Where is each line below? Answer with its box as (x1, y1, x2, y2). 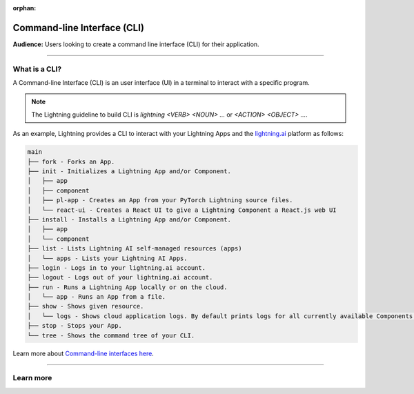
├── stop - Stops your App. (27, 322, 122, 330)
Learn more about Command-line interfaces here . (12, 349, 155, 357)
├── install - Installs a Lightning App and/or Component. (27, 215, 231, 224)
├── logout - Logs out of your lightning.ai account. (27, 273, 213, 282)
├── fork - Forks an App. (27, 157, 115, 166)
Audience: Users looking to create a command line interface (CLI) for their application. (12, 40, 259, 48)
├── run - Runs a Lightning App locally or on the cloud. (27, 283, 228, 291)
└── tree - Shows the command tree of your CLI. (27, 331, 195, 339)
